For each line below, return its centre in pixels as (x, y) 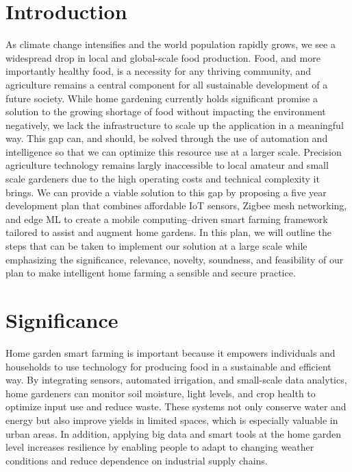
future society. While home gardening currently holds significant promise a (162, 98)
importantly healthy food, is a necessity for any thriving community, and (159, 71)
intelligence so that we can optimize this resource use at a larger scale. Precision (174, 151)
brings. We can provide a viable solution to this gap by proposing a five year (166, 192)
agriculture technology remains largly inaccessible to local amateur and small (167, 165)
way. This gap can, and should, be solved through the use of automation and (167, 138)
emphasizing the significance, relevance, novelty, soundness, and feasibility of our (175, 259)
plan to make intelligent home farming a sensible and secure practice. (151, 273)
